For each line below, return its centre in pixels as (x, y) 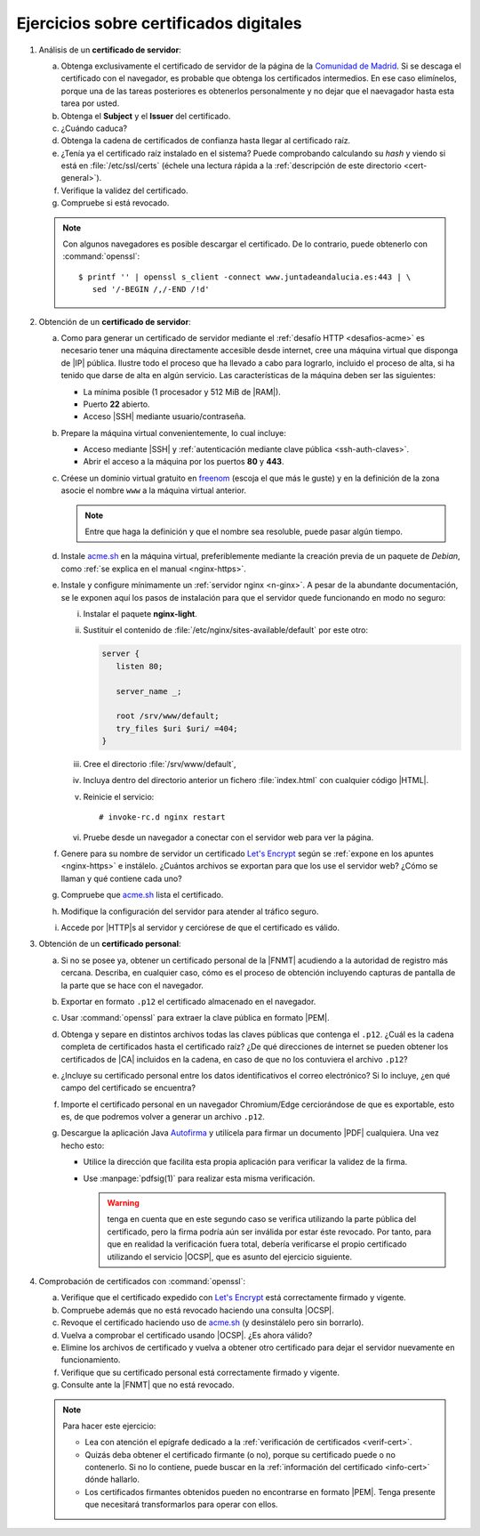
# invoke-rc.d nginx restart (162, 817)
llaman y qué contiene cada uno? (121, 878)
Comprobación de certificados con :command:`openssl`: (142, 1281)
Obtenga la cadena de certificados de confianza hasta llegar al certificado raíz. (206, 141)
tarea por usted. (90, 103)
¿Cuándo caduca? (94, 128)
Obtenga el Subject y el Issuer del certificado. (146, 116)
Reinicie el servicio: (119, 796)
